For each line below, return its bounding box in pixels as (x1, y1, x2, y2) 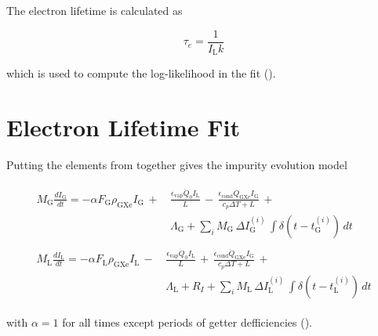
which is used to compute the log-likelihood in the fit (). (6, 65, 276, 81)
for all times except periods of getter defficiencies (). (62, 313, 312, 330)
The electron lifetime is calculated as (6, 2, 183, 18)
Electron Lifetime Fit (6, 110, 241, 143)
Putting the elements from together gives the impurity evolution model (6, 156, 347, 172)
